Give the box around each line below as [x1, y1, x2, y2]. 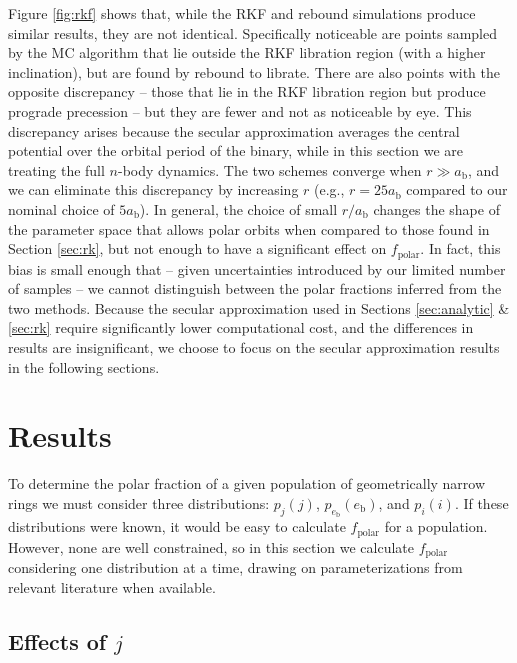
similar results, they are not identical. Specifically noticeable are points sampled [8, 22, 497, 43]
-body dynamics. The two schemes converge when [117, 159, 422, 180]
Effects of [8, 625, 107, 656]
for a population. [384, 516, 488, 537]
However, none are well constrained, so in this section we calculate [8, 536, 414, 557]
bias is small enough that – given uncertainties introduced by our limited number [8, 258, 506, 279]
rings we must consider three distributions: [8, 492, 270, 513]
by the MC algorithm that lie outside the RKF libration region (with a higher [8, 42, 486, 63]
